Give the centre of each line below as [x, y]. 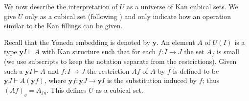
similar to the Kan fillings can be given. [63, 26]
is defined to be [196, 71]
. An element [176, 42]
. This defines [66, 90]
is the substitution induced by [152, 80]
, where [55, 80]
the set [194, 51]
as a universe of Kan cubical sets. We [182, 6]
